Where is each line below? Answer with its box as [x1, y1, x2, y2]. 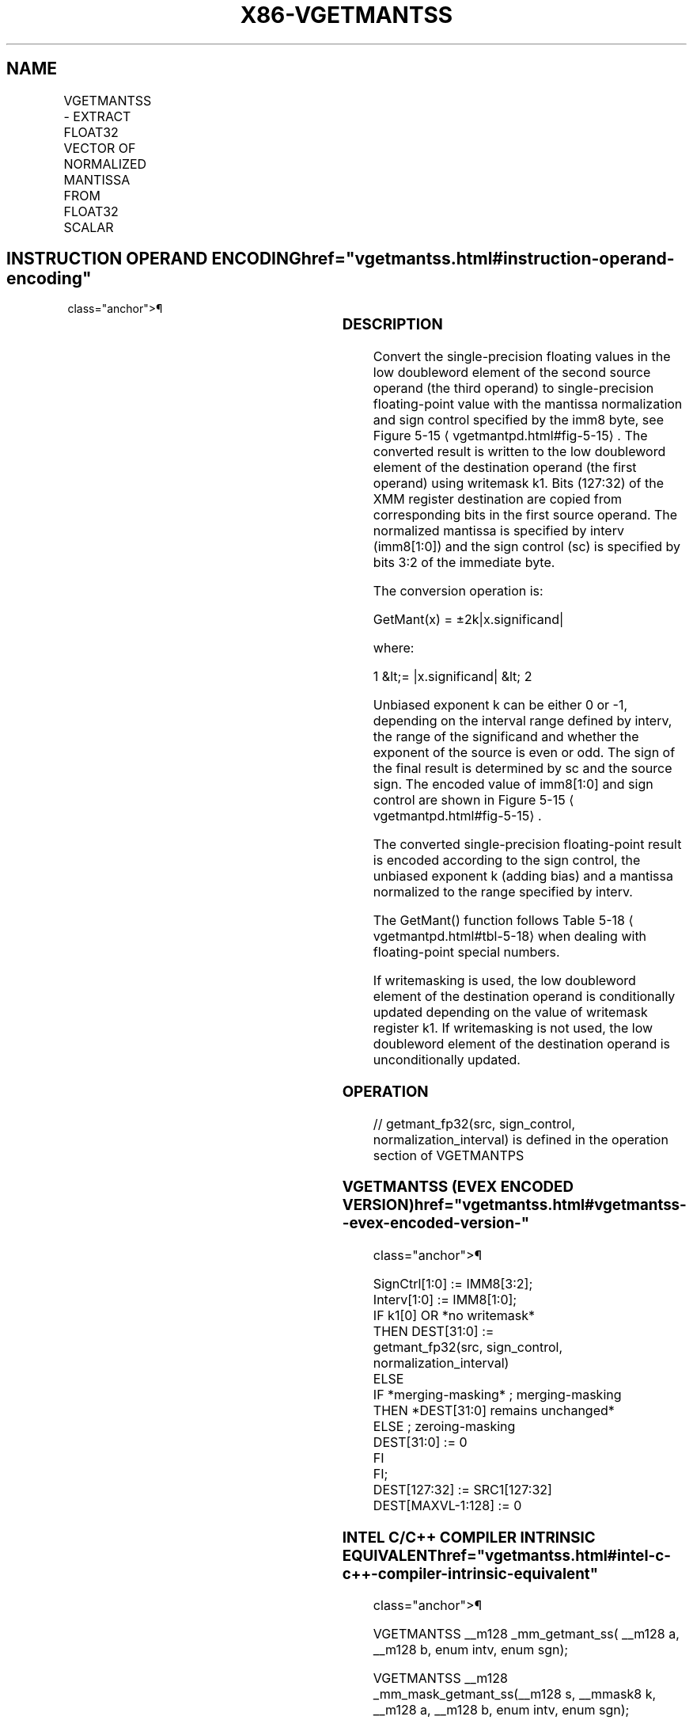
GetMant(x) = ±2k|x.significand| [373, 611, 564, 628]
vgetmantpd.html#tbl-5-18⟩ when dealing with [373, 928, 647, 945]
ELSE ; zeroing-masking [373, 1418, 516, 1435]
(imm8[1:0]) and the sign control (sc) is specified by [373, 539, 681, 555]
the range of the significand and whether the [373, 729, 639, 745]
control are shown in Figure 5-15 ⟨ [373, 792, 574, 809]
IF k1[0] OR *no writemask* [373, 1307, 536, 1324]
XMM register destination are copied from [373, 491, 622, 508]
